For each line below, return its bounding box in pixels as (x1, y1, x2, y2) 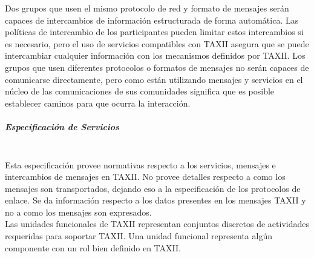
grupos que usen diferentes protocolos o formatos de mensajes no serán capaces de (5, 61, 309, 73)
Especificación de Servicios (5, 120, 119, 133)
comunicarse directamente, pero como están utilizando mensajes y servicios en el (5, 73, 303, 85)
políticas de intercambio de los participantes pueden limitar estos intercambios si (5, 25, 304, 38)
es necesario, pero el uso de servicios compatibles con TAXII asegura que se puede (5, 37, 309, 50)
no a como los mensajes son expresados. (5, 205, 152, 218)
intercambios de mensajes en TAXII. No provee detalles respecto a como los (5, 170, 286, 183)
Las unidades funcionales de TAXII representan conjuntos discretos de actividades (5, 217, 309, 230)
